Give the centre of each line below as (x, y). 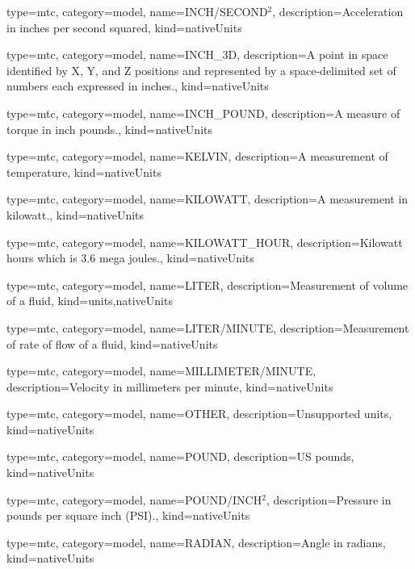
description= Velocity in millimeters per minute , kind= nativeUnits (170, 386)
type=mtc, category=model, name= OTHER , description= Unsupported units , (199, 414)
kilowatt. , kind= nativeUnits (75, 214)
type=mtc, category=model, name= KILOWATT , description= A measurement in (207, 199)
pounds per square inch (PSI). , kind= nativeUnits (128, 515)
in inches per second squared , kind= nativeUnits (124, 27)
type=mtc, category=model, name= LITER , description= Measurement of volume (207, 284)
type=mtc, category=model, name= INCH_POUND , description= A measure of (203, 113)
